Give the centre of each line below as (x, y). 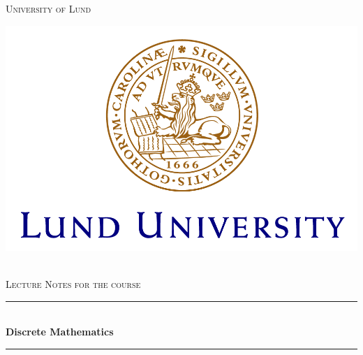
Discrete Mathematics (60, 332)
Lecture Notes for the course (73, 284)
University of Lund (49, 8)
